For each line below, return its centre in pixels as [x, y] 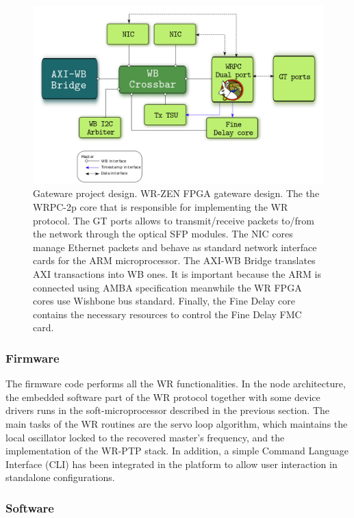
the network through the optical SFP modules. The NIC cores [163, 234]
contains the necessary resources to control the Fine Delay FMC [167, 314]
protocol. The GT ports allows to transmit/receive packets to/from [174, 220]
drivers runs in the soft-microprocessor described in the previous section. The [168, 410]
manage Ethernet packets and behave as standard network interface [175, 247]
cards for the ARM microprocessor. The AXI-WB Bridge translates [174, 260]
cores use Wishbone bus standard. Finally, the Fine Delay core [164, 301]
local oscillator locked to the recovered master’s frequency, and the [145, 437]
